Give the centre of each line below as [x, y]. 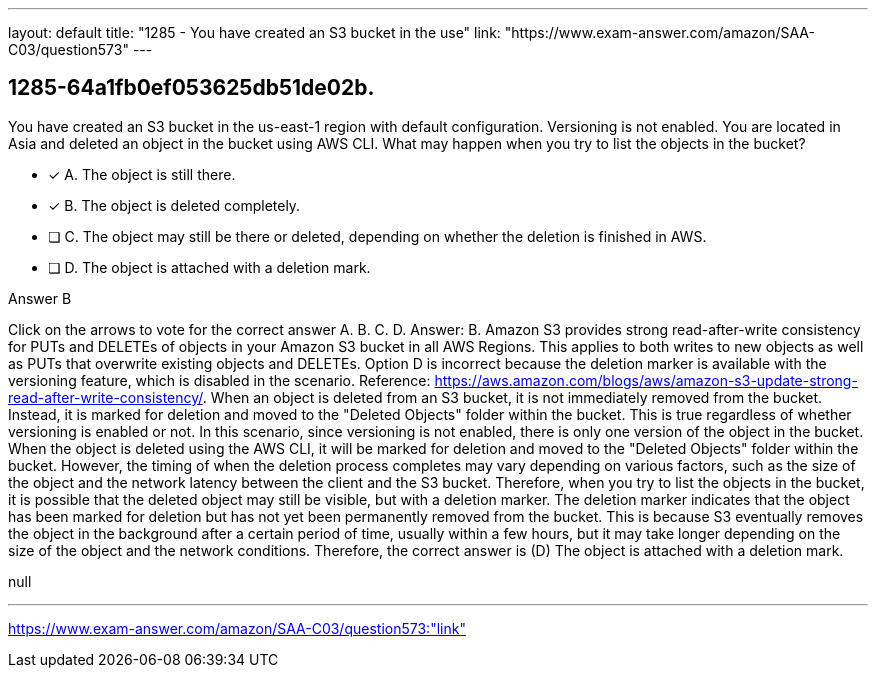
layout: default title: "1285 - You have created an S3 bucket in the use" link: [254, 32]
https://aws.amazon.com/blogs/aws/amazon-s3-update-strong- [646, 380]
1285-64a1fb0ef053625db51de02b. [191, 88]
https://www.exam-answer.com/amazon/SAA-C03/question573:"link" [237, 628]
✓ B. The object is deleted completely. [174, 205]
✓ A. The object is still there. [142, 174]
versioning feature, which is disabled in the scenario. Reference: [219, 380]
